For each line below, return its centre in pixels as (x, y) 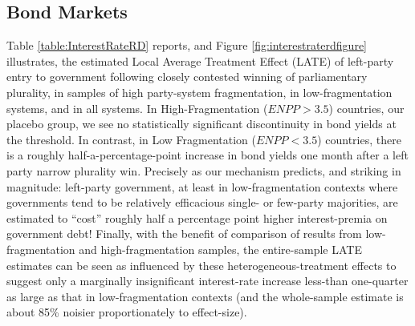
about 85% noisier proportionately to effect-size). (127, 312)
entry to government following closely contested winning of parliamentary (187, 76)
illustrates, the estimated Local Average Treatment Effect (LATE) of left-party (200, 60)
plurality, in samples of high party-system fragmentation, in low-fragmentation (199, 92)
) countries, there (359, 139)
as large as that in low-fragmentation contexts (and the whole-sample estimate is (205, 296)
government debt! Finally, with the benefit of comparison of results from (184, 233)
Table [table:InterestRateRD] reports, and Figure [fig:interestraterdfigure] (187, 45)
